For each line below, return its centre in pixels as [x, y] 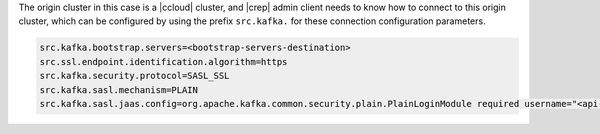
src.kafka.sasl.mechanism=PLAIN [119, 89]
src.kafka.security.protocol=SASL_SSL [134, 76]
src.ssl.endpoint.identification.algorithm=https [163, 61]
